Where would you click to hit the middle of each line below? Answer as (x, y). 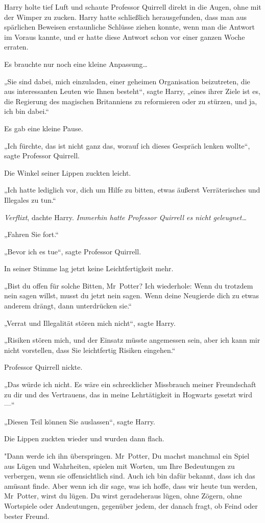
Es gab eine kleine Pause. (44, 128)
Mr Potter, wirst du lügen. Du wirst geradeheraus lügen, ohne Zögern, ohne (123, 496)
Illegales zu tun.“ (30, 199)
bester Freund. (27, 516)
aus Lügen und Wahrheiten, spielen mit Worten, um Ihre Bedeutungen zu (119, 466)
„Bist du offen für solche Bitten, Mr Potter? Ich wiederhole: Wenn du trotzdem (129, 285)
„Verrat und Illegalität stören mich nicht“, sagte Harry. (90, 323)
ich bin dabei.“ (27, 111)
